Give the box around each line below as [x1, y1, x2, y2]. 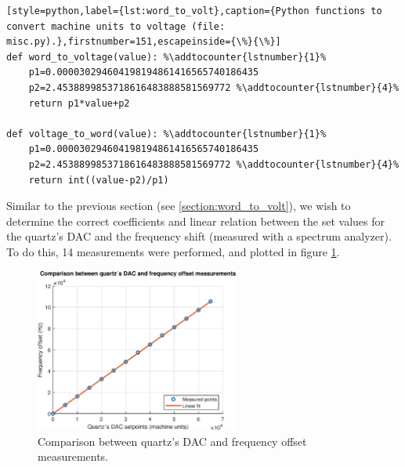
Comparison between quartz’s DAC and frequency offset [38, 433, 307, 449]
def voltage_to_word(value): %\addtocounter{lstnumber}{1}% [6, 128, 327, 139]
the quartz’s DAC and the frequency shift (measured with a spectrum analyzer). [6, 228, 392, 244]
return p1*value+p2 [28, 97, 130, 109]
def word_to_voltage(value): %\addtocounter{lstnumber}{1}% [6, 51, 327, 63]
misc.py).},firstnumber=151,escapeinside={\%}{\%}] [6, 36, 281, 48]
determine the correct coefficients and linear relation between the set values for [6, 212, 385, 229]
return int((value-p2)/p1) [28, 174, 169, 186]
